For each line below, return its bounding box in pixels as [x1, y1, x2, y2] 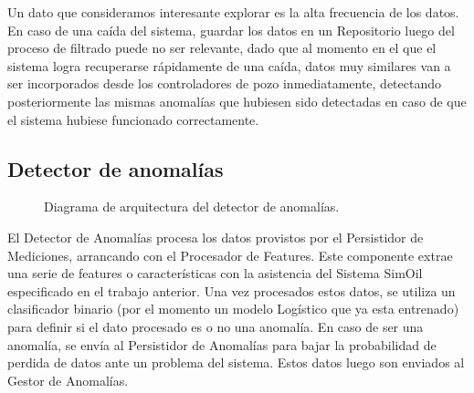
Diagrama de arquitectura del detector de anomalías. [44, 197, 340, 216]
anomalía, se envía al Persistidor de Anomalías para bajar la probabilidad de [7, 335, 437, 354]
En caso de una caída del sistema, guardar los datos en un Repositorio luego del [7, 20, 455, 39]
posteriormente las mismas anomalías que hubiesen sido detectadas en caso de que [7, 91, 467, 110]
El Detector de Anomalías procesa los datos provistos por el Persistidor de [7, 227, 424, 246]
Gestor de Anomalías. [7, 370, 129, 389]
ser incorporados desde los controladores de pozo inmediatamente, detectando [7, 74, 442, 93]
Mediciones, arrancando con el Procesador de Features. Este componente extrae [7, 245, 453, 264]
